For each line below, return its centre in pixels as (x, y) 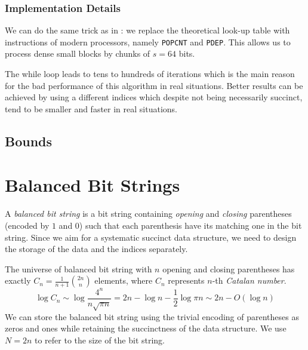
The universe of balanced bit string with (78, 268)
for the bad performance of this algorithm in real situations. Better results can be (154, 85)
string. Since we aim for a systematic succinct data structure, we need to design (151, 237)
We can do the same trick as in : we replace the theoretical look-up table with (147, 30)
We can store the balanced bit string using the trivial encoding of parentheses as (152, 316)
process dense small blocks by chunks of (78, 53)
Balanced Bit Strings (93, 185)
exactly (18, 280)
